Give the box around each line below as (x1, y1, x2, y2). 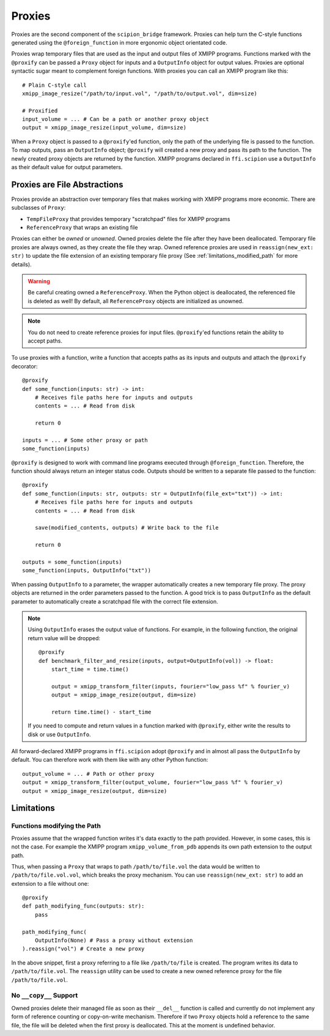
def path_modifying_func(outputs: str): (22, 903, 145, 910)
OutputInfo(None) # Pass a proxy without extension (34, 937, 193, 944)
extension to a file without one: (11, 880, 89, 887)
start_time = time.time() (51, 666, 130, 673)
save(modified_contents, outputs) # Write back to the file (34, 524, 219, 531)
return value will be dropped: (28, 634, 101, 641)
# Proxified (22, 107, 58, 114)
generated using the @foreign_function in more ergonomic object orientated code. (11, 38, 227, 46)
